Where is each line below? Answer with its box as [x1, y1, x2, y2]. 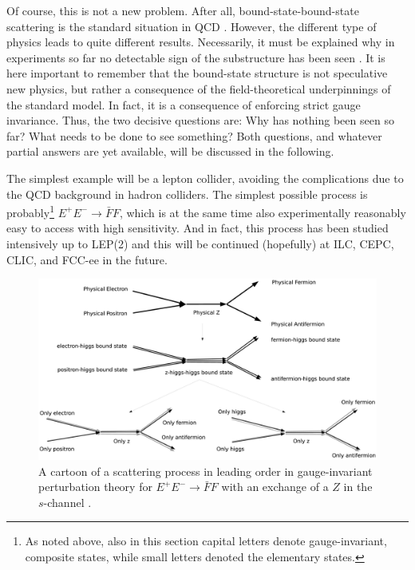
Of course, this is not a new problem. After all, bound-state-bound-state [6, 2, 359, 18]
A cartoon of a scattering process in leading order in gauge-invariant [38, 462, 373, 479]
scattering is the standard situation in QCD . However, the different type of [6, 18, 377, 34]
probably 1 [6, 202, 54, 220]
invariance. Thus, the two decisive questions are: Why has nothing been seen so [6, 112, 394, 129]
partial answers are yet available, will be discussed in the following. [6, 143, 334, 160]
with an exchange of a [221, 478, 329, 495]
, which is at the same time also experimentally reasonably [119, 204, 406, 220]
